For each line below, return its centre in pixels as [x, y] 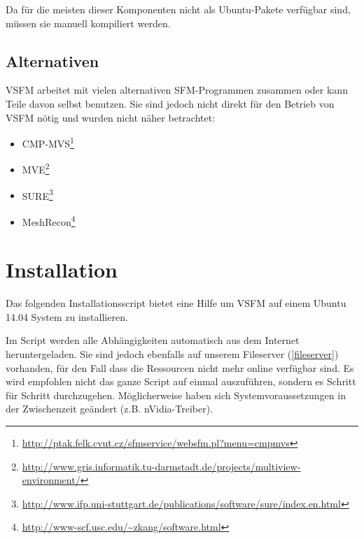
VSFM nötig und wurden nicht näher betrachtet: [111, 117]
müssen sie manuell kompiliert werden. [88, 23]
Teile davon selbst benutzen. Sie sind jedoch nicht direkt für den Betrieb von [170, 103]
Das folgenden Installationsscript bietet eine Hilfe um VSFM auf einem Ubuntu [176, 303]
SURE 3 [37, 194]
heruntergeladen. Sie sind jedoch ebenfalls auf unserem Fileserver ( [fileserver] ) [172, 354]
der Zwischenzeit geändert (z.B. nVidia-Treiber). [109, 409]
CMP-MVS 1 [48, 142]
